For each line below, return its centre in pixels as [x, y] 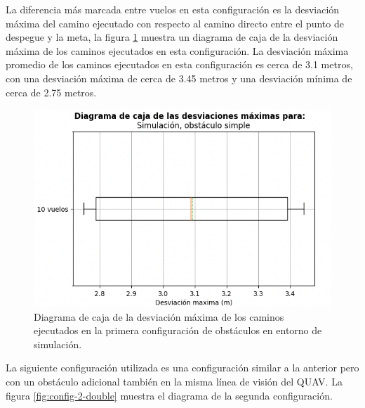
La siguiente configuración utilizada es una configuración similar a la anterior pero [182, 368]
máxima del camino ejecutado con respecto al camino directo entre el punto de [175, 23]
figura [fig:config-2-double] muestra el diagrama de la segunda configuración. [169, 395]
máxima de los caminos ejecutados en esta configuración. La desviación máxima [177, 50]
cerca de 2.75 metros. [51, 92]
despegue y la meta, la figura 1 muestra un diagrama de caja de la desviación [172, 37]
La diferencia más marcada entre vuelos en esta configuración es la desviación [173, 9]
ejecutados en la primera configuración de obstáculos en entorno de [178, 330]
